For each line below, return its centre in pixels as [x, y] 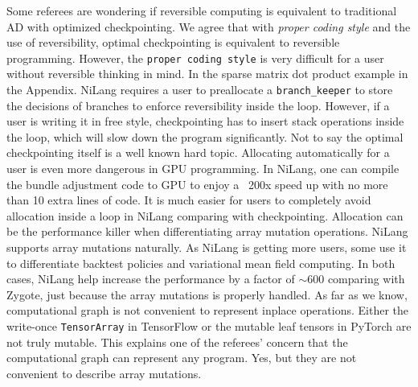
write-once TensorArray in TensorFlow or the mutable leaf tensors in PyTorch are [209, 326]
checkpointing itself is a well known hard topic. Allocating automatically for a [198, 152]
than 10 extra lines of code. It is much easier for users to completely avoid [189, 200]
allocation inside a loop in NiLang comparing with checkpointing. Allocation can [205, 215]
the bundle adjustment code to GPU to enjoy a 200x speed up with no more [197, 184]
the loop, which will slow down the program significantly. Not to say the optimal [205, 136]
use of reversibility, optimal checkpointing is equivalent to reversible [173, 42]
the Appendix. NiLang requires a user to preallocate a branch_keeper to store [200, 90]
